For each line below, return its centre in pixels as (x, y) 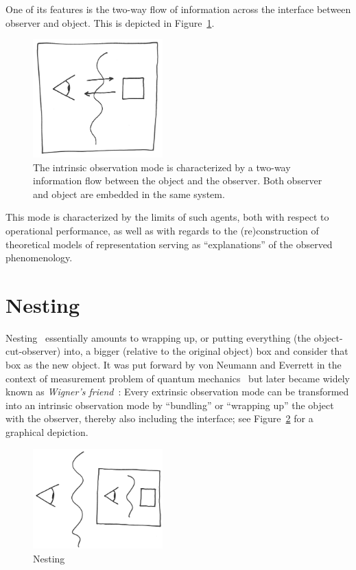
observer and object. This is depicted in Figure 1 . (110, 22)
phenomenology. (39, 257)
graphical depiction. (47, 432)
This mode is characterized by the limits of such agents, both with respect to (167, 217)
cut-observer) (33, 351)
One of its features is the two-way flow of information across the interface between (178, 9)
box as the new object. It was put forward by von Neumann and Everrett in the (174, 365)
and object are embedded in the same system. (129, 194)
